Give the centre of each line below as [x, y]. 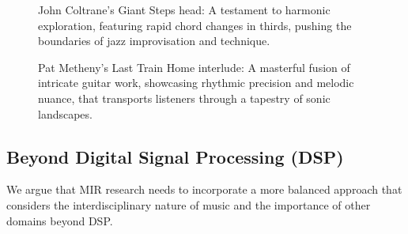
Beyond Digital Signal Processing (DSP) [175, 156]
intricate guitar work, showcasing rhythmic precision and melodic [196, 83]
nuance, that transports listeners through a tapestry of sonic [184, 98]
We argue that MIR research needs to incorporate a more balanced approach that [204, 189]
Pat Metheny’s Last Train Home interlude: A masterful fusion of [194, 67]
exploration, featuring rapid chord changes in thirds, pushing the [195, 25]
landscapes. [65, 113]
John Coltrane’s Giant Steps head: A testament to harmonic [184, 9]
